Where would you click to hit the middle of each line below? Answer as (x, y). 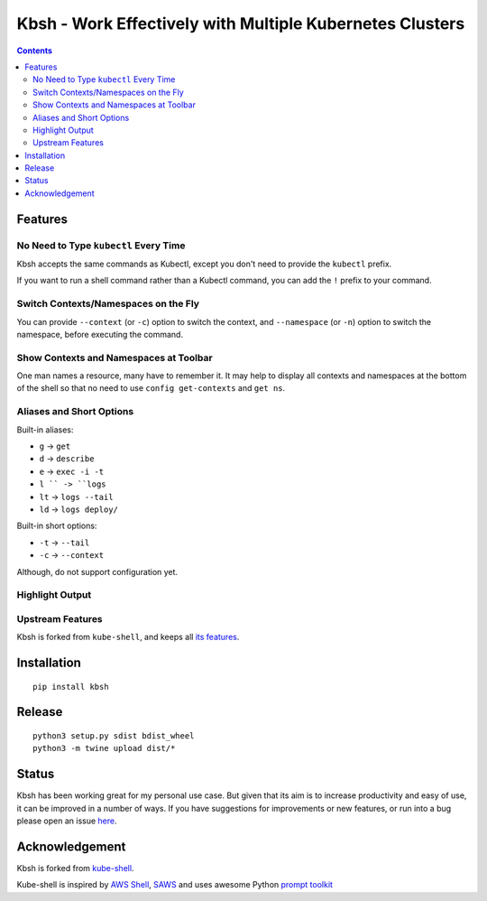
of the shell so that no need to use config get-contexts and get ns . (151, 388)
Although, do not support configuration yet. (97, 571)
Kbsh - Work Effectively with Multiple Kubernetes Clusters (241, 23)
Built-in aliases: (45, 430)
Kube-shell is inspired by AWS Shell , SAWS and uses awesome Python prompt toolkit (175, 885)
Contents (35, 51)
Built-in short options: (57, 526)
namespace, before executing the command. (100, 334)
